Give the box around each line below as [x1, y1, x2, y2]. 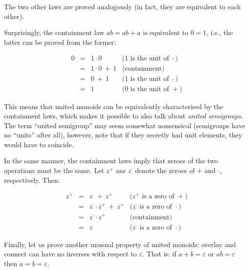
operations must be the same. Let [4, 165, 104, 175]
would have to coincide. [4, 139, 74, 149]
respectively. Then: [4, 174, 60, 185]
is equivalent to [143, 27, 189, 38]
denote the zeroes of [135, 165, 195, 175]
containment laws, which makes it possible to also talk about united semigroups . [4, 111, 243, 121]
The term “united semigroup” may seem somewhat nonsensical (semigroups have [4, 120, 245, 130]
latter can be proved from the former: [4, 37, 116, 47]
